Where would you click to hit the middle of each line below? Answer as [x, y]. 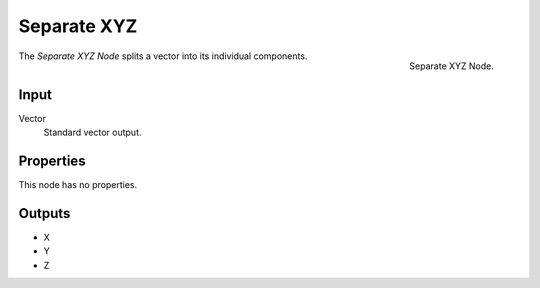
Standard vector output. [92, 132]
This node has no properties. [78, 184]
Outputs [44, 213]
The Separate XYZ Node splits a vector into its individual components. [163, 56]
